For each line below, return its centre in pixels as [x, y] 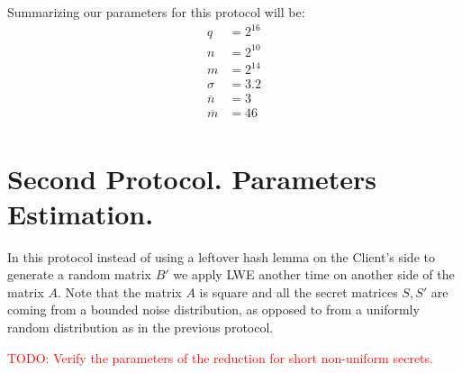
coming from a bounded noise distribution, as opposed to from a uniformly [213, 309]
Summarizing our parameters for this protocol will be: [156, 12]
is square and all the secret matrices [299, 291]
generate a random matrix [79, 274]
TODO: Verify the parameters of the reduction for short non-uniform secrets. [220, 357]
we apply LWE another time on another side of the [314, 274]
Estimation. [81, 213]
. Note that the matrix [120, 291]
